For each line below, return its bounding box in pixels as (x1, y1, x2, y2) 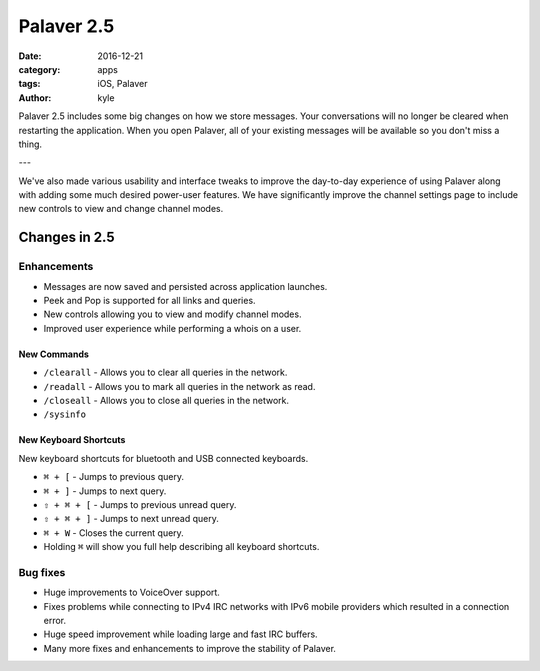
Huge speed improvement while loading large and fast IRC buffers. (43, 628, 319, 640)
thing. (18, 138, 43, 150)
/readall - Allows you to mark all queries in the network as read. (43, 380, 316, 392)
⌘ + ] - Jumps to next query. (43, 485, 167, 497)
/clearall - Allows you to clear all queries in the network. (43, 366, 288, 379)
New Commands (18, 348, 90, 360)
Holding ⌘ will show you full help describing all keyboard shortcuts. (43, 541, 320, 553)
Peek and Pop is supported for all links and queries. (43, 295, 256, 306)
